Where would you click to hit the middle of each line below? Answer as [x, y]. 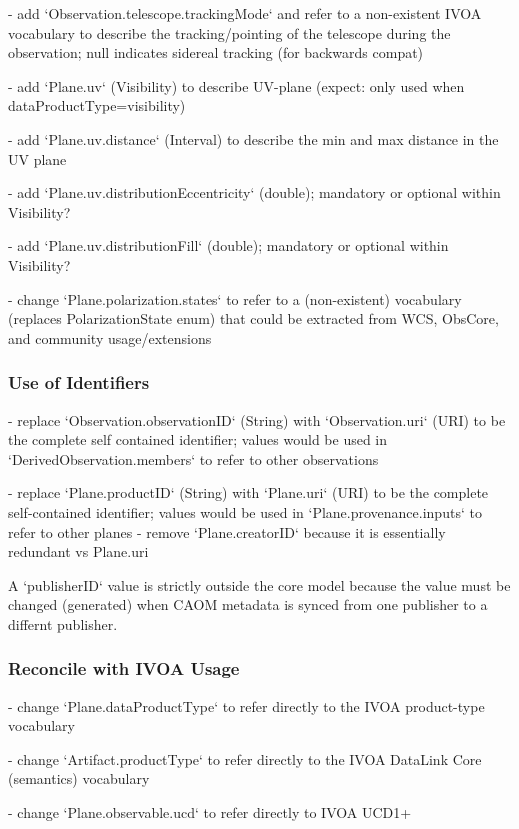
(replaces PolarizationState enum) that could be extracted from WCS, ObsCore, [253, 318]
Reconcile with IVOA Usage [124, 668]
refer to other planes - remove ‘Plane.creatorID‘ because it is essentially [227, 531]
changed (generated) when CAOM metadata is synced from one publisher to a [248, 604]
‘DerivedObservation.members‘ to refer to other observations [193, 458]
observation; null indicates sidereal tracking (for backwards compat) [216, 52]
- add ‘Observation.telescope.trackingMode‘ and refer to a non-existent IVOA [245, 13]
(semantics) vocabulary [79, 778]
